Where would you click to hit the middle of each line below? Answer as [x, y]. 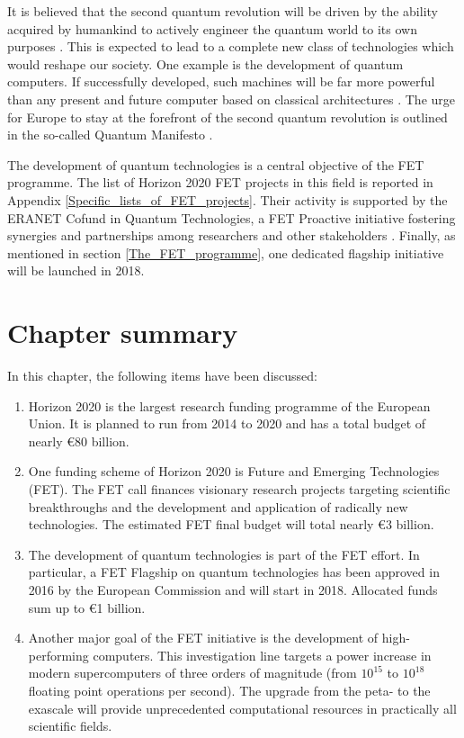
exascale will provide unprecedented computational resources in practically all [242, 708]
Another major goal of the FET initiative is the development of [203, 638]
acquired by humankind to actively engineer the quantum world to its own [212, 28]
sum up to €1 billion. [87, 607]
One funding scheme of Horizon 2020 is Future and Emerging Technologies [234, 471]
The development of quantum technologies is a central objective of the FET [216, 164]
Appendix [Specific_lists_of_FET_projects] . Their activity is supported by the [228, 199]
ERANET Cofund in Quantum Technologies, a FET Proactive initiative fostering [232, 217]
